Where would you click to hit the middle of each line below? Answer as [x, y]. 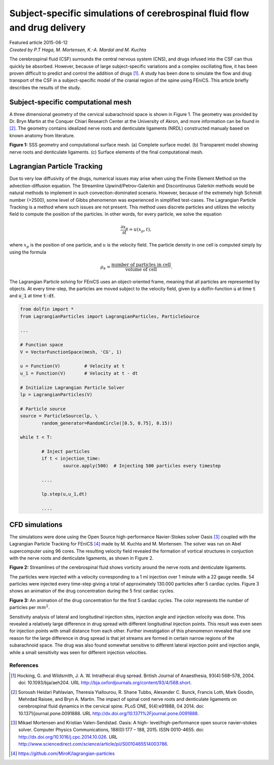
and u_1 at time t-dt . [32, 296]
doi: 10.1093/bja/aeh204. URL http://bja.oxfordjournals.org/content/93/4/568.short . [105, 683]
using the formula [28, 252]
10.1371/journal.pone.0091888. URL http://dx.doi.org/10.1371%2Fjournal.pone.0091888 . [109, 713]
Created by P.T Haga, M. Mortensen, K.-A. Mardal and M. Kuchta [78, 50]
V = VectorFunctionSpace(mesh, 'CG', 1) [71, 352]
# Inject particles [65, 452]
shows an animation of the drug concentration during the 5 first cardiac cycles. [92, 591]
